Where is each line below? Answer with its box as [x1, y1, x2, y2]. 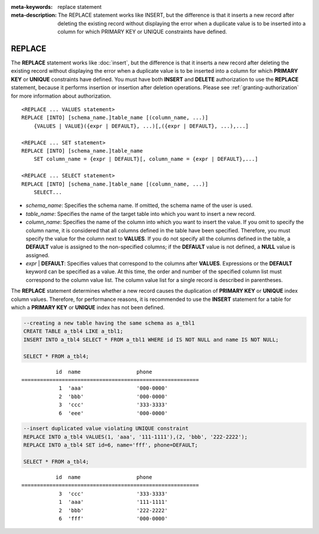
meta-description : [11, 12, 57, 19]
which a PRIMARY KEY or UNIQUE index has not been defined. [11, 304, 165, 311]
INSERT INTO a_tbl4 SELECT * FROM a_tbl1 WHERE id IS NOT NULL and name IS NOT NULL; [23, 336, 279, 343]
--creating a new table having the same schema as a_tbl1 [23, 320, 195, 326]
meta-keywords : [11, 4, 53, 10]
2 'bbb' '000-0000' [58, 393, 168, 400]
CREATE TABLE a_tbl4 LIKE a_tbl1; [23, 328, 123, 335]
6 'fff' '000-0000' [58, 515, 168, 522]
